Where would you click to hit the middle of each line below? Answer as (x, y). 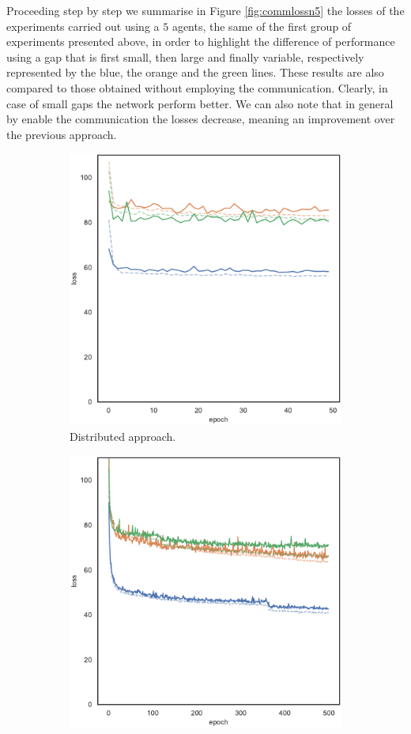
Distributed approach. (123, 436)
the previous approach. (62, 134)
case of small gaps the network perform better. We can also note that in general (200, 103)
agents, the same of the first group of (262, 26)
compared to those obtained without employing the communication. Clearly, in (197, 87)
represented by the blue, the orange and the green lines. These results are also (195, 72)
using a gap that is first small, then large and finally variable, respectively (185, 56)
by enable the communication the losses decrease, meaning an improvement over (201, 119)
